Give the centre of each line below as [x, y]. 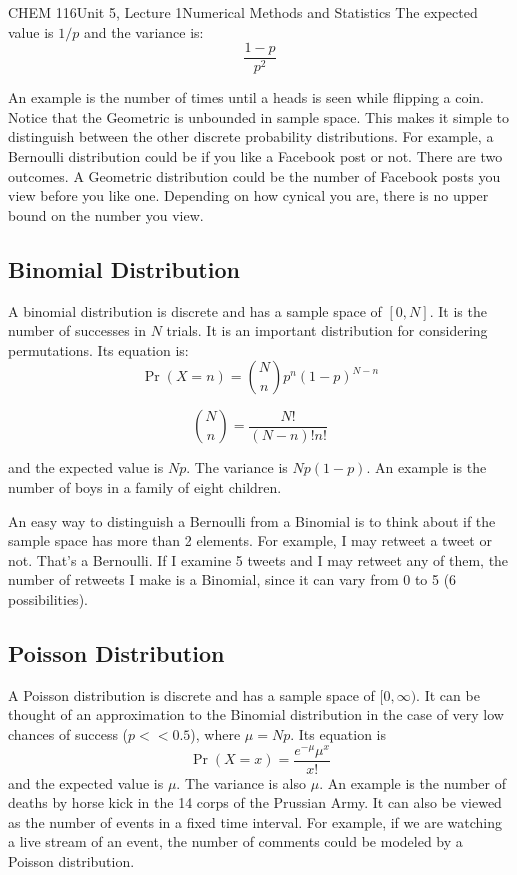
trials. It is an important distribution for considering [327, 330]
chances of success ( [68, 733]
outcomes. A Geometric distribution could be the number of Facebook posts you [254, 175]
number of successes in [77, 330]
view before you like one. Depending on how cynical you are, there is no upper [248, 195]
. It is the [458, 310]
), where [215, 733]
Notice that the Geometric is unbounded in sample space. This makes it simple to [259, 116]
